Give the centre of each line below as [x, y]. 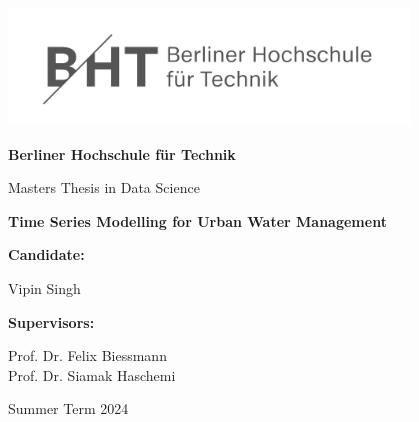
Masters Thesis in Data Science [104, 187]
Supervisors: [51, 321]
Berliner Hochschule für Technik [122, 153]
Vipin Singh [44, 288]
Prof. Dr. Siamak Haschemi [92, 374]
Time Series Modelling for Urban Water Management [197, 220]
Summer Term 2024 [68, 408]
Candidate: [46, 254]
